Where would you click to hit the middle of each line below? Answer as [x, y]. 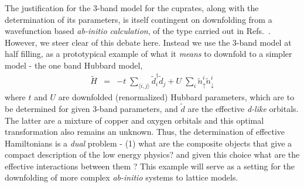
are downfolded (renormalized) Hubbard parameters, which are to [176, 97]
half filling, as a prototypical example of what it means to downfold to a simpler [148, 54]
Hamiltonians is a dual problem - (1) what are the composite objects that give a [148, 143]
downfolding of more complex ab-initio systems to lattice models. [122, 177]
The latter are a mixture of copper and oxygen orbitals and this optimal [134, 120]
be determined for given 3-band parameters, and [91, 108]
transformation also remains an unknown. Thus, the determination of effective [145, 132]
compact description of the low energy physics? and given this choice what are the [152, 154]
